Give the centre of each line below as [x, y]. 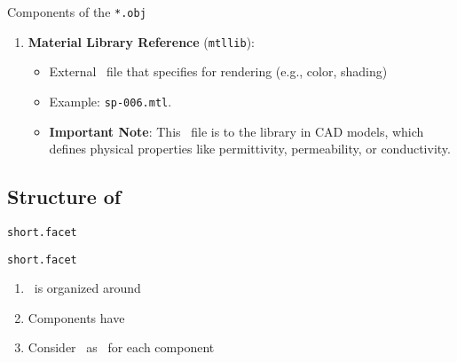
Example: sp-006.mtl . [110, 101]
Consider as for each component [121, 347]
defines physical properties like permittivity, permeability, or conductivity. [250, 149]
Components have [76, 317]
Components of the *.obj [77, 12]
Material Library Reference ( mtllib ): [142, 41]
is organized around [87, 288]
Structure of [64, 197]
